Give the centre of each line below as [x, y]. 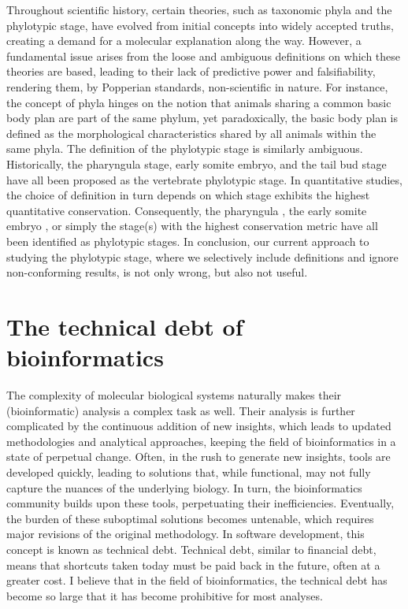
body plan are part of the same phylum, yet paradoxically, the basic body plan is [202, 118]
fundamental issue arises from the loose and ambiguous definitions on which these [204, 56]
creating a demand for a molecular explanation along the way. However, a [184, 41]
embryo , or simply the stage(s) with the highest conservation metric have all [192, 226]
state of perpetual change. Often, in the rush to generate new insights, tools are [198, 457]
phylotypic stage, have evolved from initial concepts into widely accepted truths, [200, 25]
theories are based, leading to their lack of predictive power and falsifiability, [191, 71]
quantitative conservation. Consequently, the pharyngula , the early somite [187, 210]
